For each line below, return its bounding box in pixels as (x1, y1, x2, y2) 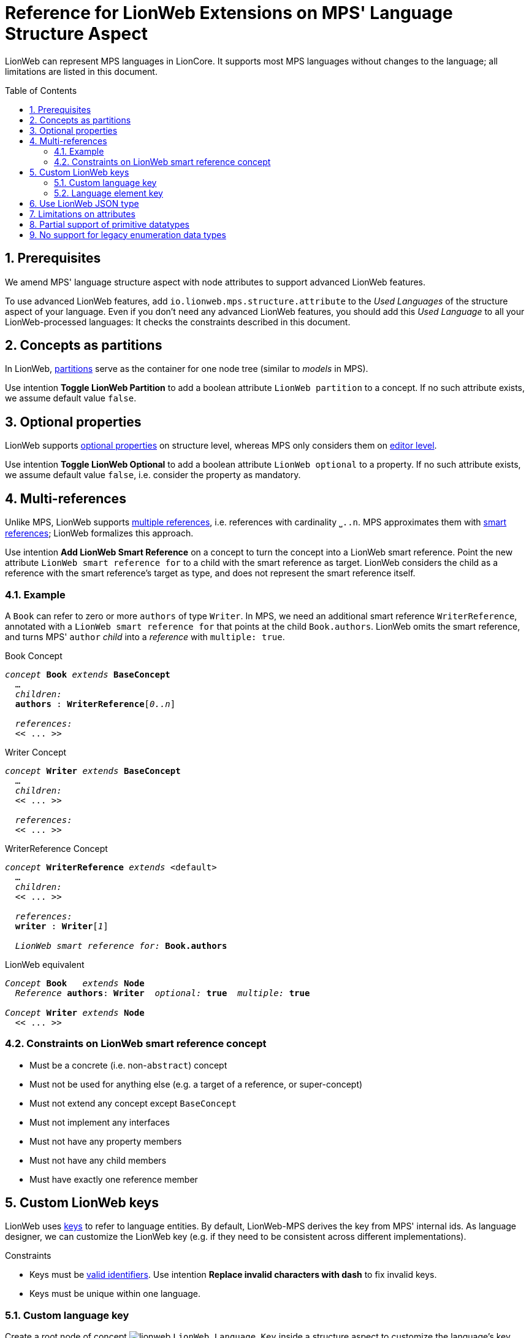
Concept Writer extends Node (5, 1007, 145, 1018)
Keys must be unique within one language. (29, 1288, 201, 1299)
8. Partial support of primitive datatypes (29, 218, 189, 230)
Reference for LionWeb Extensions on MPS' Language (5, 2, 453, 23)
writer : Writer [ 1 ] (15, 921, 108, 931)
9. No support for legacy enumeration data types (29, 229, 226, 240)
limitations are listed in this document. (5, 66, 158, 77)
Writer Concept (5, 746, 67, 757)
